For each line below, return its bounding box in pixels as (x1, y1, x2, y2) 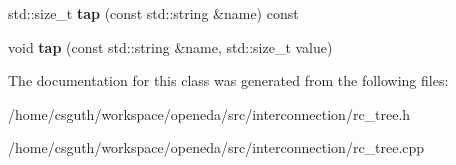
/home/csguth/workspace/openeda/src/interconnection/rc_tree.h (8, 103, 411, 124)
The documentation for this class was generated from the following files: (8, 70, 449, 91)
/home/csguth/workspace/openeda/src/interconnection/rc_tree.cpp (8, 137, 425, 158)
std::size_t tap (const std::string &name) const (8, 3, 299, 23)
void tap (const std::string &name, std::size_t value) (8, 36, 333, 57)
